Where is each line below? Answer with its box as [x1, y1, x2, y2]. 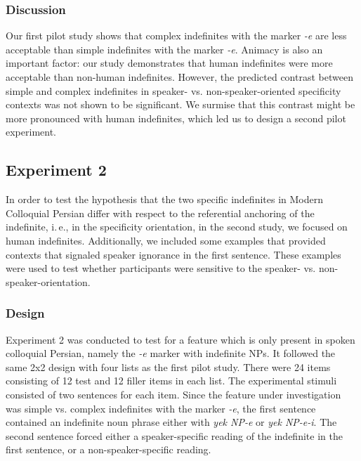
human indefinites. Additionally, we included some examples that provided [6, 233, 326, 247]
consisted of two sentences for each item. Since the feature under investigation [6, 387, 341, 401]
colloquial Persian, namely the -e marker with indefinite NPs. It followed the [6, 346, 336, 361]
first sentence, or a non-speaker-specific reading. [6, 442, 211, 457]
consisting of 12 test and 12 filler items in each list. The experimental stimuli [6, 373, 337, 388]
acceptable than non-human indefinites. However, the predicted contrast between [6, 70, 353, 84]
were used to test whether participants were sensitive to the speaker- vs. [6, 261, 316, 275]
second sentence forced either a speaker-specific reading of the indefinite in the [6, 428, 343, 443]
